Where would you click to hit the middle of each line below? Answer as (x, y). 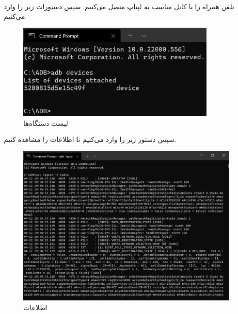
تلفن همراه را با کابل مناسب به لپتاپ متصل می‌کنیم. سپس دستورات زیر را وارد (119, 6)
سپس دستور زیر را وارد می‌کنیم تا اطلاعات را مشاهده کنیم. (90, 139)
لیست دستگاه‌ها (46, 123)
